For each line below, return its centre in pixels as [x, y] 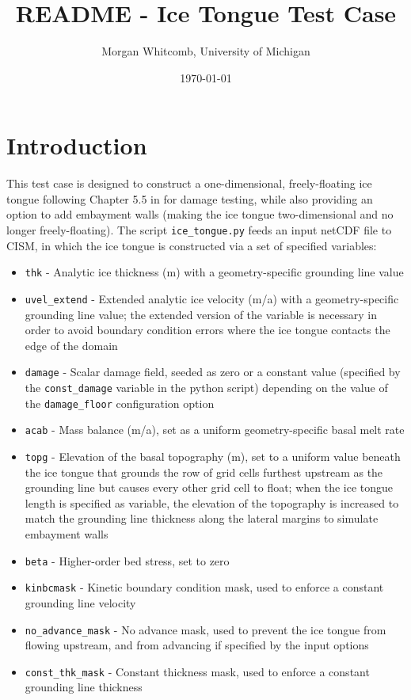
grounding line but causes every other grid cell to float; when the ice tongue [209, 487]
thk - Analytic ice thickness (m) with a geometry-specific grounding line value [214, 272]
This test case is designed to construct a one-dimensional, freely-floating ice [189, 183]
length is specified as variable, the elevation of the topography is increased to [212, 502]
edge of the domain [71, 345]
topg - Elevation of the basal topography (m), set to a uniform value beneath [213, 456]
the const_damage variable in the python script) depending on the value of [206, 388]
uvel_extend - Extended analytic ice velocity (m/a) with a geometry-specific [212, 298]
